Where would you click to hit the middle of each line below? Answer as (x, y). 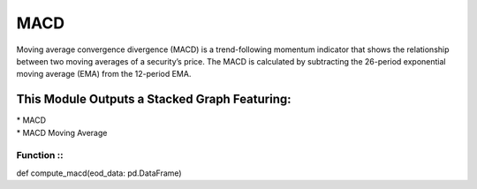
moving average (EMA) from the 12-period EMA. (104, 74)
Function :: (40, 155)
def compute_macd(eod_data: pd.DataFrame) (99, 173)
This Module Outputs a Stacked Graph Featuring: (154, 99)
